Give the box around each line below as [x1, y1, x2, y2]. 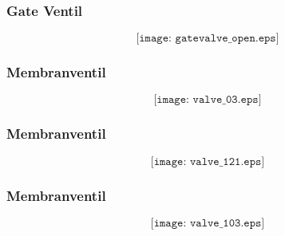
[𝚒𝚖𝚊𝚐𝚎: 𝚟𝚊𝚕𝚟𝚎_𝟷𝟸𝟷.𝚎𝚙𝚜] [150, 155, 265, 167]
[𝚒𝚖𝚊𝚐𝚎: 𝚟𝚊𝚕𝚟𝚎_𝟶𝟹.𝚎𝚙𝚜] [153, 94, 262, 106]
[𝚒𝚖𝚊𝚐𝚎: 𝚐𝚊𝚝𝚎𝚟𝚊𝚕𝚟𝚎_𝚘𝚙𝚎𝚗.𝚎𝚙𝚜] [136, 33, 279, 45]
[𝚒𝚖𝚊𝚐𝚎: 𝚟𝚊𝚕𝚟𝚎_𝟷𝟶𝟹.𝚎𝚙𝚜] [150, 217, 265, 229]
